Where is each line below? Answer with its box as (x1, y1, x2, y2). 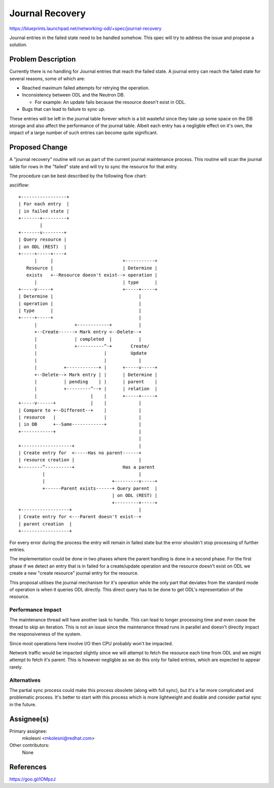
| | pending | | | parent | (34, 379, 158, 385)
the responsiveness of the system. (9, 631, 82, 637)
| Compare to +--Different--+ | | (18, 407, 142, 413)
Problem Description (9, 55, 76, 64)
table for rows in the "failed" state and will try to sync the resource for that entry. (9, 163, 178, 170)
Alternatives (9, 676, 41, 683)
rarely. (9, 664, 23, 670)
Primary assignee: (9, 728, 48, 734)
